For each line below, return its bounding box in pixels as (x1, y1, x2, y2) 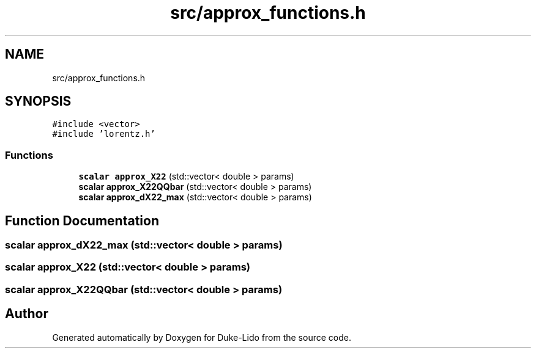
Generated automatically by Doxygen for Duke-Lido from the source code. (52, 332, 351, 343)
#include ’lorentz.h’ (52, 129, 155, 139)
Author (5, 306, 48, 322)
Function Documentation (5, 213, 159, 228)
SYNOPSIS (5, 93, 72, 109)
